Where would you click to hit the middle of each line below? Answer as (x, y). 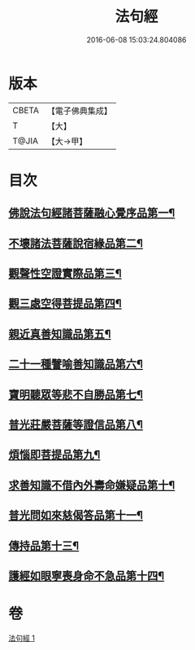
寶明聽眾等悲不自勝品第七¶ (76, 395)
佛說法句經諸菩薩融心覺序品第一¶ (92, 213)
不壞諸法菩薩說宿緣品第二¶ (76, 243)
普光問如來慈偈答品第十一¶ (76, 515)
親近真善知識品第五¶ (60, 334)
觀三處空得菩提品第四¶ (65, 303)
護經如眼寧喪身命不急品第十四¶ (87, 575)
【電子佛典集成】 (79, 111)
